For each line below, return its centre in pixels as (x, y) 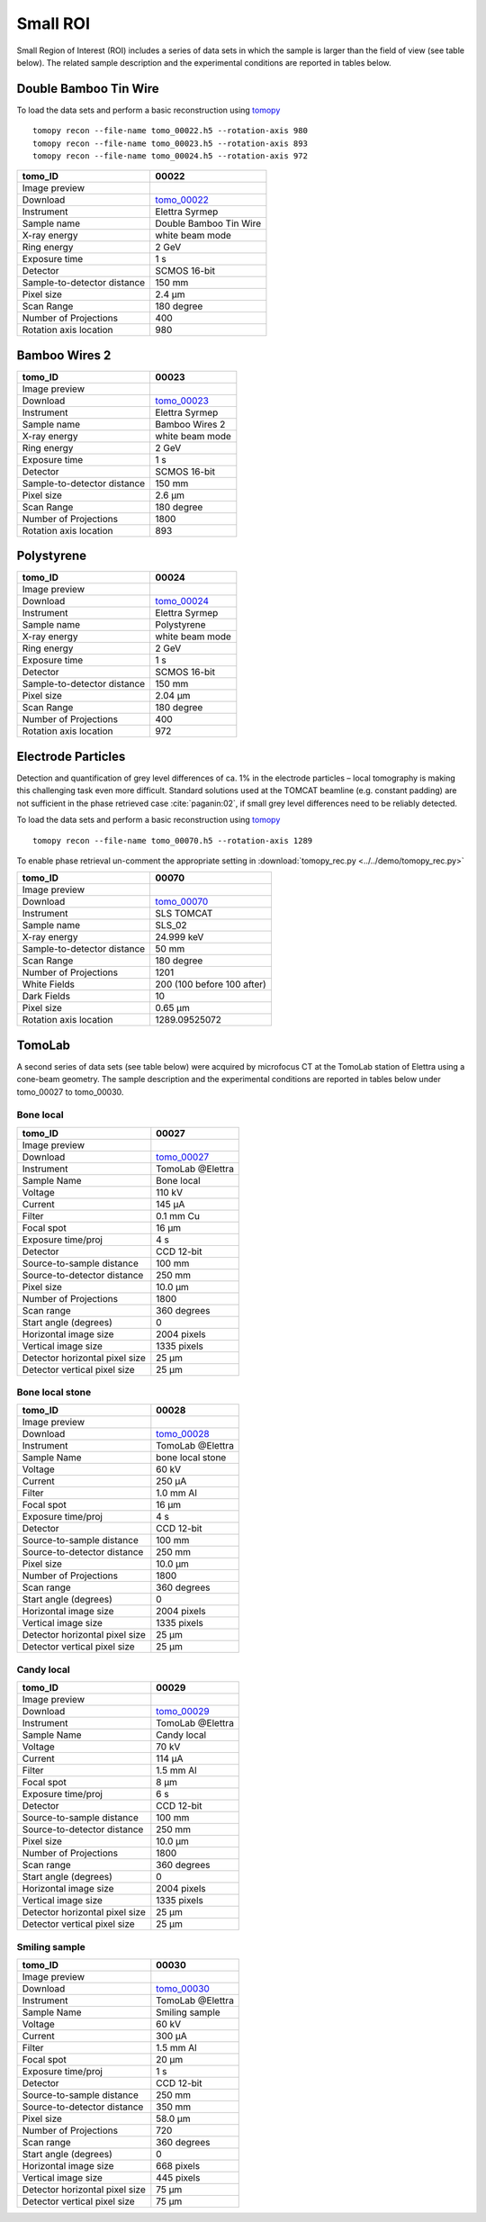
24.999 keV (180, 937)
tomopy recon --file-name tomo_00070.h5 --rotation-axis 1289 (173, 840)
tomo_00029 (183, 1712)
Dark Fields (46, 997)
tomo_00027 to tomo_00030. (70, 1092)
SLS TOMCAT (184, 914)
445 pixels (178, 2177)
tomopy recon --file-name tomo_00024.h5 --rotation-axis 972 (170, 156)
